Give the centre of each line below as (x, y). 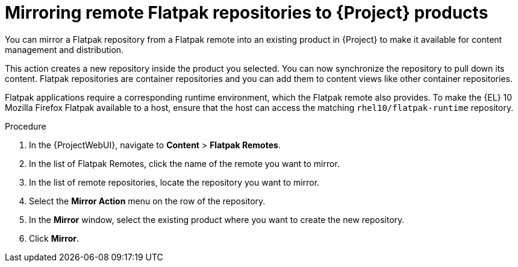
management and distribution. (64, 49)
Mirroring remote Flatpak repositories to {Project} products (247, 13)
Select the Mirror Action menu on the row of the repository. (147, 201)
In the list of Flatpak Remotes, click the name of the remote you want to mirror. (184, 163)
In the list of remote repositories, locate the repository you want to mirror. (174, 182)
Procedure (26, 126)
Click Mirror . (54, 238)
